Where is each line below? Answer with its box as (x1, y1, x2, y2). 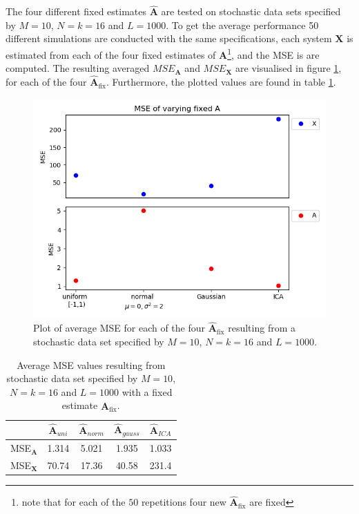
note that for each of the (21, 495, 126, 509)
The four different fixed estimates (6, 4, 146, 19)
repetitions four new (141, 495, 226, 509)
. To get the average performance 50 (166, 17, 319, 32)
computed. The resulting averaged (6, 61, 150, 75)
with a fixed (122, 384, 173, 399)
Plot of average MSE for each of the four (33, 321, 206, 335)
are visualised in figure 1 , (235, 61, 342, 75)
